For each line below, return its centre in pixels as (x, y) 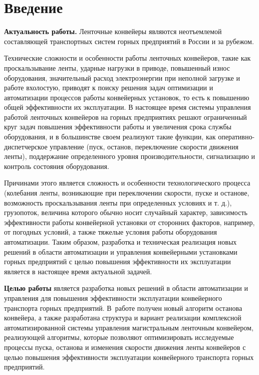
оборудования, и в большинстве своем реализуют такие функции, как (110, 137)
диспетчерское (26, 146)
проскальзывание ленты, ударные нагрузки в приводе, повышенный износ (117, 67)
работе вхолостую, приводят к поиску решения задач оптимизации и (109, 87)
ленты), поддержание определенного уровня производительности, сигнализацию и (130, 156)
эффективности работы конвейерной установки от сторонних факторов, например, (129, 222)
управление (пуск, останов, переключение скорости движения (144, 146)
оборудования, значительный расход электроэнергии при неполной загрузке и (122, 77)
